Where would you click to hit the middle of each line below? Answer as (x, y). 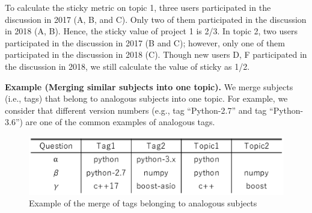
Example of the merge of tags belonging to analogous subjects (143, 203)
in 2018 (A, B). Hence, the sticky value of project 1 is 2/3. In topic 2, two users (151, 31)
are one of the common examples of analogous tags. (120, 122)
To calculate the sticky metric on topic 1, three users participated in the (138, 7)
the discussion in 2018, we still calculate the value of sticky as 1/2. (127, 66)
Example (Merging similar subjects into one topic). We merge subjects (149, 86)
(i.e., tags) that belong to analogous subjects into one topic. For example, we (146, 98)
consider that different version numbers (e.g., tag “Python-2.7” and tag (136, 110)
